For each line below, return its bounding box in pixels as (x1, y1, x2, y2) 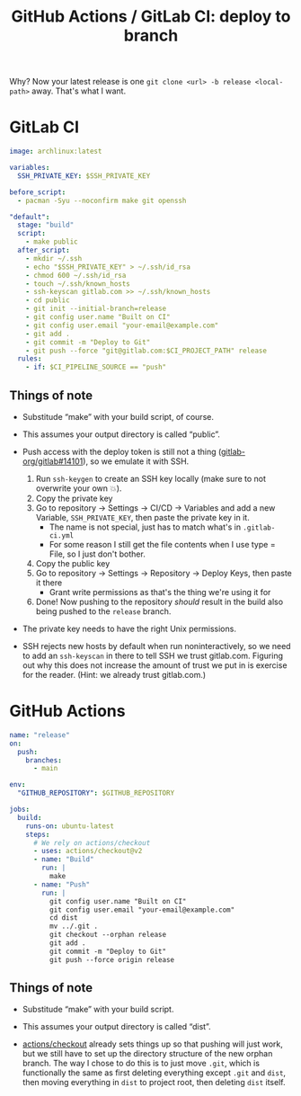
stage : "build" (17, 220, 75, 230)
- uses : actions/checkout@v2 (32, 847, 143, 856)
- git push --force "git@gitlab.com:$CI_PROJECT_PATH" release (25, 346, 268, 355)
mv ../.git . (49, 922, 99, 931)
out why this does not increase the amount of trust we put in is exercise (22, 659, 288, 671)
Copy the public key (35, 557, 111, 568)
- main (32, 764, 58, 773)
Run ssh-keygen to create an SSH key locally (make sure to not (35, 473, 267, 484)
